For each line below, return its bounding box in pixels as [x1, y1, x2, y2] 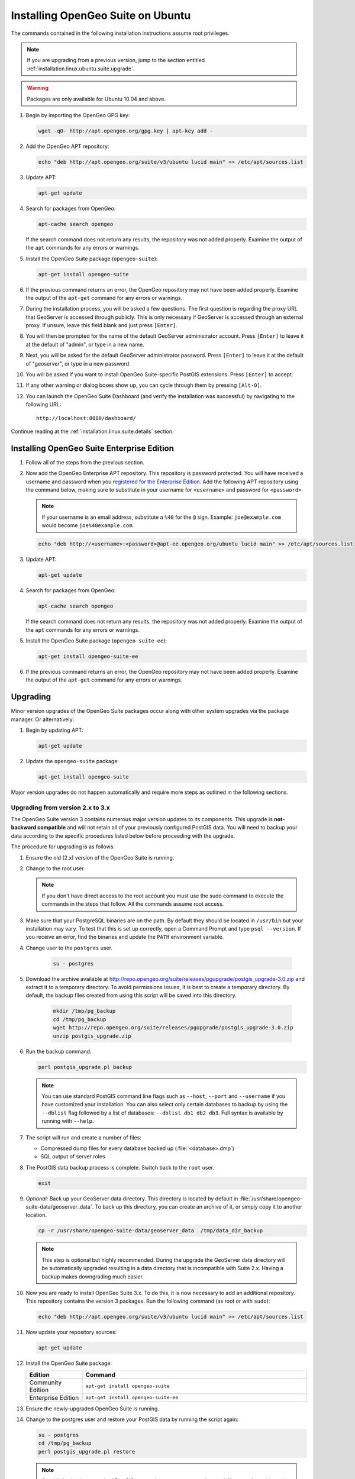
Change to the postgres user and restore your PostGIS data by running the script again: [25, 1416, 239, 1423]
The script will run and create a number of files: [25, 1134, 142, 1141]
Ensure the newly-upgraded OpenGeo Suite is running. [25, 1405, 160, 1412]
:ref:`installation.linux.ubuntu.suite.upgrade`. [27, 65, 135, 72]
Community [29, 1378, 62, 1387]
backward [11, 824, 37, 831]
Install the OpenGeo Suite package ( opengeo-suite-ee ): [25, 637, 167, 644]
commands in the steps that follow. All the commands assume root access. [41, 900, 224, 908]
